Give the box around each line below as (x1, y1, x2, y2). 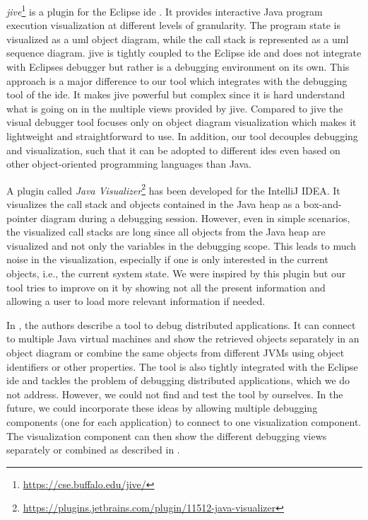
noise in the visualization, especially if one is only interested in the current (6, 252, 328, 267)
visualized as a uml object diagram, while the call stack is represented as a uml (6, 31, 349, 46)
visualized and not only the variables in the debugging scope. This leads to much (6, 238, 357, 253)
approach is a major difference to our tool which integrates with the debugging (6, 73, 348, 88)
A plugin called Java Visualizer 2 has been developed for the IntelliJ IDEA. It (6, 180, 340, 197)
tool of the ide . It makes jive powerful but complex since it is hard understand (6, 87, 345, 102)
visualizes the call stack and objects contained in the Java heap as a (6, 197, 300, 212)
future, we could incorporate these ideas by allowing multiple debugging (6, 400, 318, 415)
